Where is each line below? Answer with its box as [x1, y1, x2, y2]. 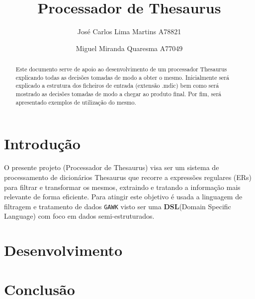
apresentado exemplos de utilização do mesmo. [15, 98, 136, 106]
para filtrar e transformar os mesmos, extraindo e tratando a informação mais [4, 181, 241, 192]
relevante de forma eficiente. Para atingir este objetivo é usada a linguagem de [4, 191, 243, 202]
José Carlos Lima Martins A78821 [77, 26, 181, 37]
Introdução [4, 133, 81, 154]
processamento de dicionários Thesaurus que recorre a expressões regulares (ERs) [4, 172, 252, 182]
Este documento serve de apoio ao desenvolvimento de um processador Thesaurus [15, 65, 227, 73]
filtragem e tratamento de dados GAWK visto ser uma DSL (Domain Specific [4, 201, 231, 211]
